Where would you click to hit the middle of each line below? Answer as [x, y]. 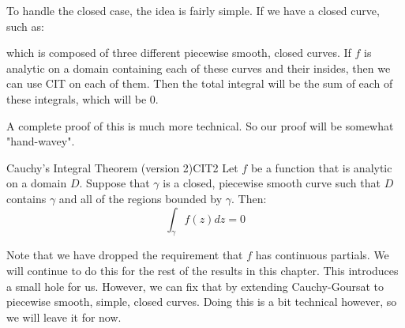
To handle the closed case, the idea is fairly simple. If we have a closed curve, [193, 10]
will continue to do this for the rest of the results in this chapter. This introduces [202, 270]
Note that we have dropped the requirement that [125, 255]
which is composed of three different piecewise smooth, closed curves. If [179, 53]
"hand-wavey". [41, 141]
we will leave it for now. [64, 317]
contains [26, 198]
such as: [25, 26]
